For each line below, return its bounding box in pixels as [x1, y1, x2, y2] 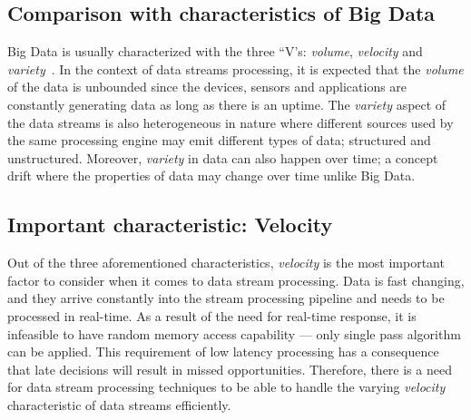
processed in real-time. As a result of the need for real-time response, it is [7, 306, 417, 325]
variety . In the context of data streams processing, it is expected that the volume [7, 59, 464, 78]
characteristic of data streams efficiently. [7, 395, 231, 414]
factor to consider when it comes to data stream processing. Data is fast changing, [7, 270, 465, 289]
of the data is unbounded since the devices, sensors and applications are [7, 77, 407, 96]
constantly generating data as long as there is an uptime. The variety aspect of [7, 94, 446, 113]
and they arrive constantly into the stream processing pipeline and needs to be [7, 288, 445, 308]
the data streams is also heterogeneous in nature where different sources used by [7, 112, 454, 132]
